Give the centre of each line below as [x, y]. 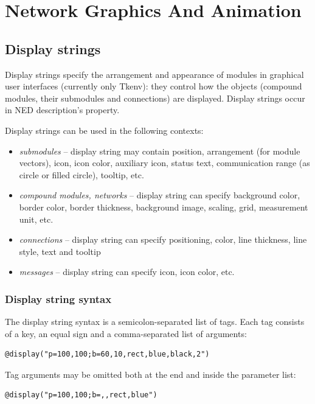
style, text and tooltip [60, 251]
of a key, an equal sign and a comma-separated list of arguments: [126, 333]
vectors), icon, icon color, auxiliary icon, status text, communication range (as [164, 163]
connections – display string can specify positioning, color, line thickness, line [163, 239]
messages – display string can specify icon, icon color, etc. [127, 272]
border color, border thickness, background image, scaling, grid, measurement [164, 207]
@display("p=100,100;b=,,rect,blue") [81, 395]
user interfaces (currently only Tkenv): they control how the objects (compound [154, 86]
